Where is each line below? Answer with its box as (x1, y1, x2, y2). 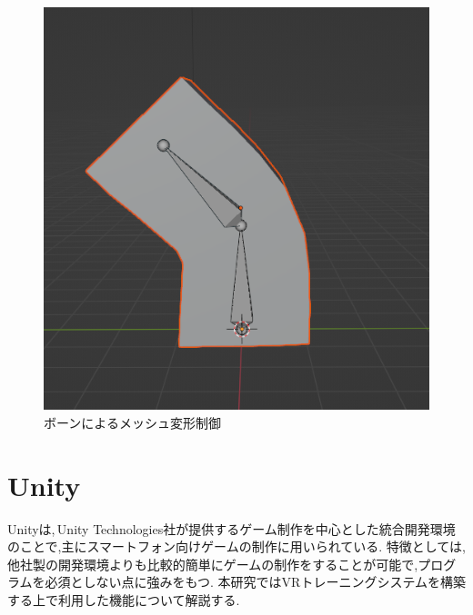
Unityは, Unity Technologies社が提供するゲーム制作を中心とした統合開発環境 (7, 519, 456, 538)
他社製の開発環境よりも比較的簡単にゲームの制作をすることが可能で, (7, 554, 418, 573)
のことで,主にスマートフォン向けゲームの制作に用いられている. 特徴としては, (7, 537, 466, 556)
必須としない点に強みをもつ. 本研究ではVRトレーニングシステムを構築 (45, 572, 466, 591)
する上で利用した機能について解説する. (7, 590, 240, 609)
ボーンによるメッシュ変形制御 (44, 412, 221, 431)
